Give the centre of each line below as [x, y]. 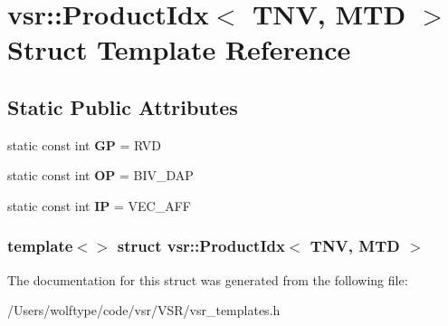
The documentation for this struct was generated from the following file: [208, 279]
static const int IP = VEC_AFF [99, 205]
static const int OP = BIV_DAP [100, 175]
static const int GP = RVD [85, 144]
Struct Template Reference [179, 49]
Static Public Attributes [123, 106]
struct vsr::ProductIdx [201, 246]
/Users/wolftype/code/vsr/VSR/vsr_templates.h [144, 310]
